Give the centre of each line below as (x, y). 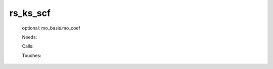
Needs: (30, 37)
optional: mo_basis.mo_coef (51, 28)
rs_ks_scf (30, 13)
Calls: (28, 46)
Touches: (32, 55)
